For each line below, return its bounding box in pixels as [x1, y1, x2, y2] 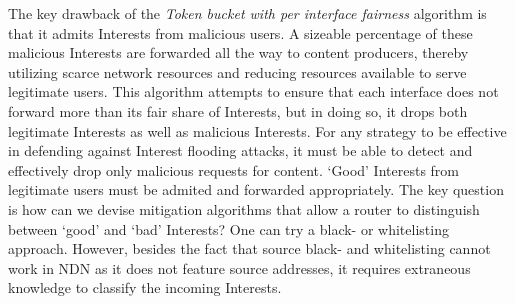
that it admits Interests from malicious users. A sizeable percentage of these [8, 22, 473, 43]
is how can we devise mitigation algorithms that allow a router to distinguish [8, 198, 480, 219]
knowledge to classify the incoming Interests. [8, 277, 282, 298]
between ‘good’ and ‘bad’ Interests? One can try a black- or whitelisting [8, 218, 449, 239]
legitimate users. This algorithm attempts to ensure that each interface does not [8, 81, 499, 102]
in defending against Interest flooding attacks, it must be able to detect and [8, 140, 473, 161]
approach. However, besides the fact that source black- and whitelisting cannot [8, 238, 491, 259]
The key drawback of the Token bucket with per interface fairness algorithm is [8, 3, 487, 23]
